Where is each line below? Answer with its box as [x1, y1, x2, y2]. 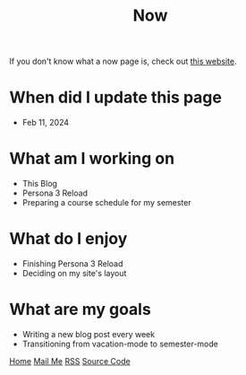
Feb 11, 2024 [21, 118, 70, 128]
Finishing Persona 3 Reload [21, 258, 123, 269]
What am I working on [9, 149, 175, 169]
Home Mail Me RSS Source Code [9, 355, 131, 366]
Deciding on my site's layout [21, 268, 127, 278]
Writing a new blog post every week [21, 328, 155, 339]
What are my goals [9, 300, 152, 319]
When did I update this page [9, 87, 222, 108]
